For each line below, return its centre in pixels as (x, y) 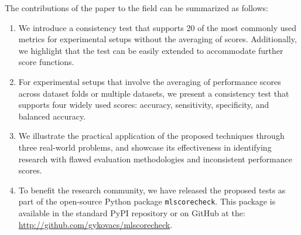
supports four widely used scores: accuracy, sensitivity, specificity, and (144, 105)
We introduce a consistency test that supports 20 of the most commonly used (158, 27)
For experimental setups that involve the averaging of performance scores (150, 81)
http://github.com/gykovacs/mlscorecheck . (95, 224)
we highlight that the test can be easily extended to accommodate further (151, 50)
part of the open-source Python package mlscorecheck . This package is (147, 201)
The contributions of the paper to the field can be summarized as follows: (136, 8)
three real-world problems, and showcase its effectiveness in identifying (145, 147)
